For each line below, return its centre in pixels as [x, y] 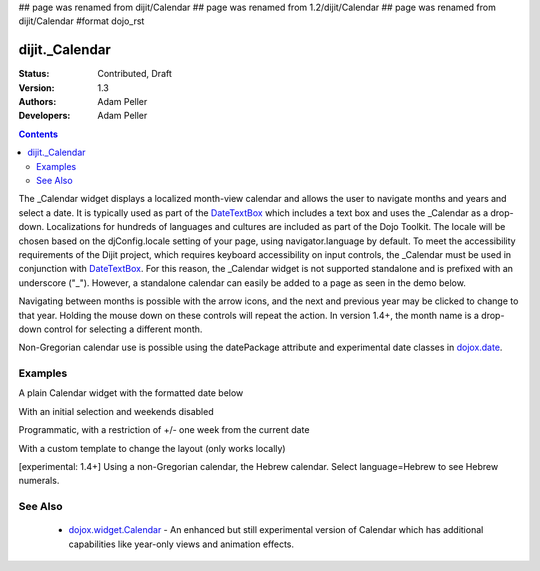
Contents [38, 134]
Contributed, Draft [134, 74]
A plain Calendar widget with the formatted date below [131, 393]
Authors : [37, 102]
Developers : [44, 116]
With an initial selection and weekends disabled [116, 411]
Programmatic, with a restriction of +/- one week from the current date [164, 430]
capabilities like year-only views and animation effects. [181, 544]
